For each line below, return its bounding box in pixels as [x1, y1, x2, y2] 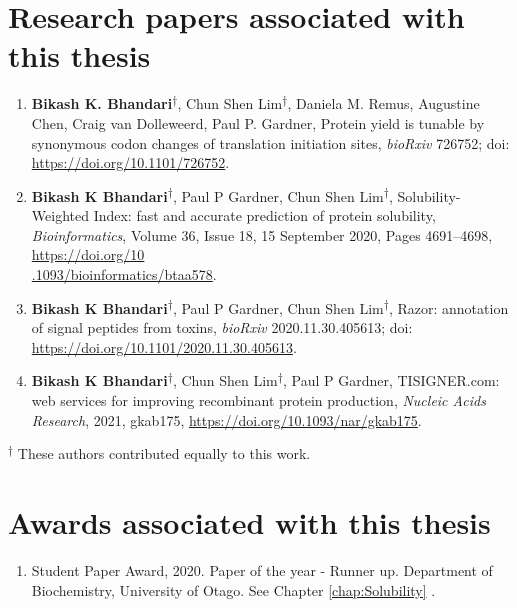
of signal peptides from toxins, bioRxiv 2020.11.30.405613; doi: [31, 317, 413, 338]
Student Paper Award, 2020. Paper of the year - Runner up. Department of [31, 559, 493, 580]
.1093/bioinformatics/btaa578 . [31, 264, 217, 285]
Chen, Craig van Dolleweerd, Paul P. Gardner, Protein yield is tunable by [31, 112, 485, 133]
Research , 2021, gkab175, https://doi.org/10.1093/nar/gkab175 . [31, 409, 422, 430]
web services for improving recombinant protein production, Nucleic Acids [31, 390, 486, 411]
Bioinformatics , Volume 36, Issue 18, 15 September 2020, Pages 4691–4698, [31, 224, 493, 245]
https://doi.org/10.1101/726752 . [31, 152, 230, 173]
